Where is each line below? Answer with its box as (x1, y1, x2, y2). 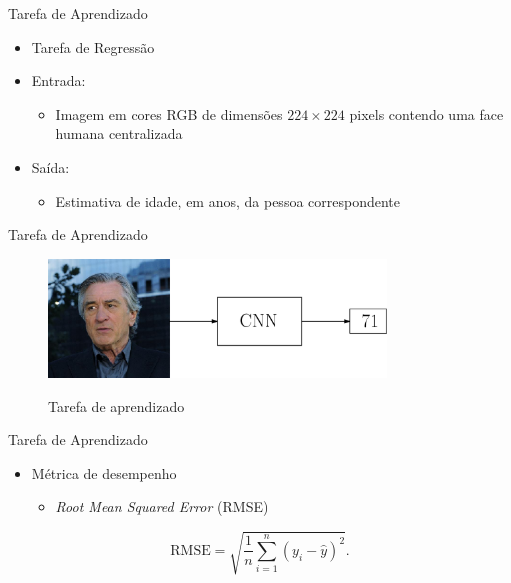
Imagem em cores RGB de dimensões (55, 103, 283, 124)
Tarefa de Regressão (31, 36, 155, 57)
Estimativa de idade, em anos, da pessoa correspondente (55, 190, 401, 211)
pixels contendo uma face (349, 103, 504, 124)
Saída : (31, 156, 70, 177)
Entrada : (31, 70, 86, 91)
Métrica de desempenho (31, 462, 177, 483)
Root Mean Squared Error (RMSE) (55, 496, 269, 517)
